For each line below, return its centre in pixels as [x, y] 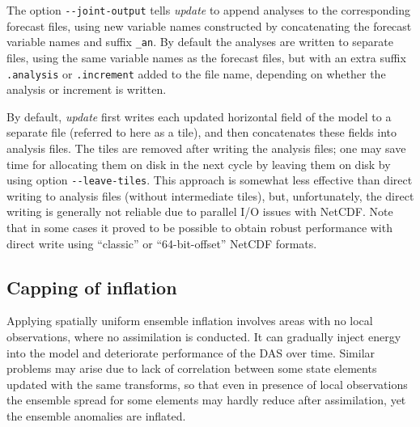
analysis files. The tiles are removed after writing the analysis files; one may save [206, 148]
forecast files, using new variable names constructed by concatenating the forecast [209, 25]
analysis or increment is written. [87, 89]
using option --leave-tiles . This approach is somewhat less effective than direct [210, 180]
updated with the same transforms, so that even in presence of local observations [207, 384]
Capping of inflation [92, 287]
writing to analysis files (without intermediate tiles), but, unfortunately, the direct [210, 195]
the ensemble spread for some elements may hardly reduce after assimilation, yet [206, 400]
